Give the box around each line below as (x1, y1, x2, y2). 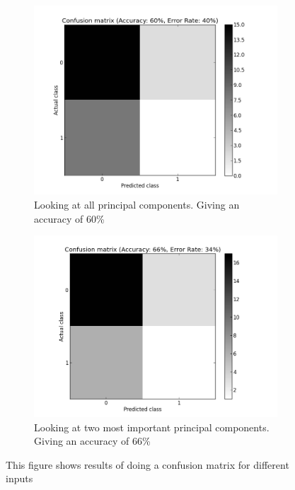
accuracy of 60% (34, 211, 105, 226)
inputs (6, 471, 33, 486)
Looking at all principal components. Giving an (34, 197, 240, 212)
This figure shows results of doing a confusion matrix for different (6, 457, 289, 472)
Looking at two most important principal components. (34, 419, 270, 434)
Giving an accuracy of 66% (34, 433, 151, 448)
